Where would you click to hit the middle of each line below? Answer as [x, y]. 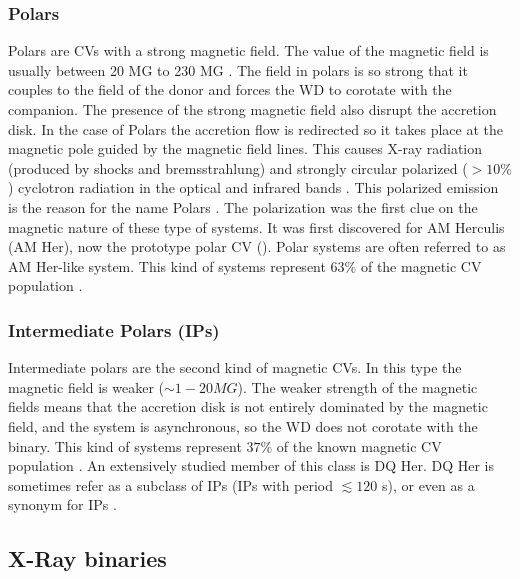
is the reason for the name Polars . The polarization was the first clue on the [243, 206]
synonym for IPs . [62, 504]
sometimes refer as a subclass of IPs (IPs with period [171, 484]
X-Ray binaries [87, 558]
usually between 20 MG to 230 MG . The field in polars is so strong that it [238, 69]
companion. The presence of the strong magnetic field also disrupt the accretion [252, 109]
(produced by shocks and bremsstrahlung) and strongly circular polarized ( [238, 167]
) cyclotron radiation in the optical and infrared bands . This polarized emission [253, 187]
